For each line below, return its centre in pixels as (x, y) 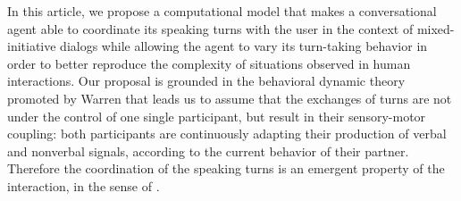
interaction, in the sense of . (84, 185)
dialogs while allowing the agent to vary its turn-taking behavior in (244, 46)
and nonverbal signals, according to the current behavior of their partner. (208, 151)
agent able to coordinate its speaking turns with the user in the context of (210, 28)
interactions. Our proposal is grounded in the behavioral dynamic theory (206, 81)
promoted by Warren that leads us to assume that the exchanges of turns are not (230, 98)
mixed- (436, 28)
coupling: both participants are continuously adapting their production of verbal (227, 134)
